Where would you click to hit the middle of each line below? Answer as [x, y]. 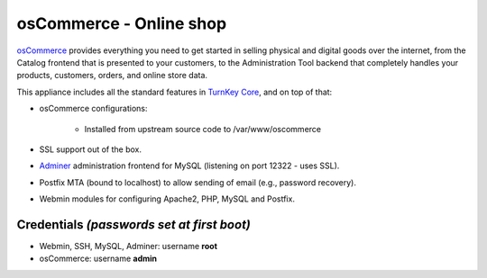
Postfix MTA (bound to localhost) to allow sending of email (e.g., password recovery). [198, 182]
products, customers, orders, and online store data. [112, 76]
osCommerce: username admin [98, 259]
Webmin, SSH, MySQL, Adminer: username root [129, 246]
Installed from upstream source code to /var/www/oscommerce [203, 129]
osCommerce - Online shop [122, 23]
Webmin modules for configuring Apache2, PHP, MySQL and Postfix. [167, 199]
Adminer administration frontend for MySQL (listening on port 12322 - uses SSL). [189, 166]
